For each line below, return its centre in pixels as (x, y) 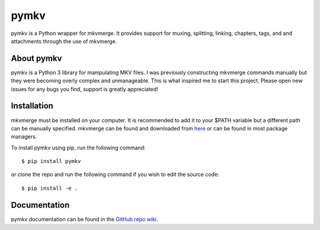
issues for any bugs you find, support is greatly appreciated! (84, 89)
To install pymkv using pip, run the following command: (78, 148)
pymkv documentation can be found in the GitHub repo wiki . (84, 219)
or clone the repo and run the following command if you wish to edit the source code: (115, 174)
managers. (24, 137)
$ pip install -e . (50, 188)
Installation (32, 106)
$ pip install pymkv (51, 161)
